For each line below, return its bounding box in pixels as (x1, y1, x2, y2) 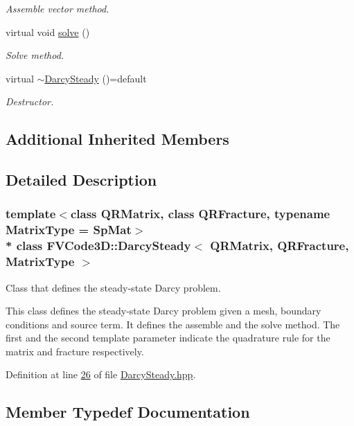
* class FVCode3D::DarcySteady (6, 237, 191, 254)
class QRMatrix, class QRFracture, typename (70, 205, 330, 222)
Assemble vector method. (6, 1, 109, 15)
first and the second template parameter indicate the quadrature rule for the (6, 330, 330, 345)
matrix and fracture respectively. (6, 344, 144, 358)
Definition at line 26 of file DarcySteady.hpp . (6, 367, 196, 382)
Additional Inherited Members (6, 128, 229, 150)
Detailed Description (6, 169, 157, 190)
